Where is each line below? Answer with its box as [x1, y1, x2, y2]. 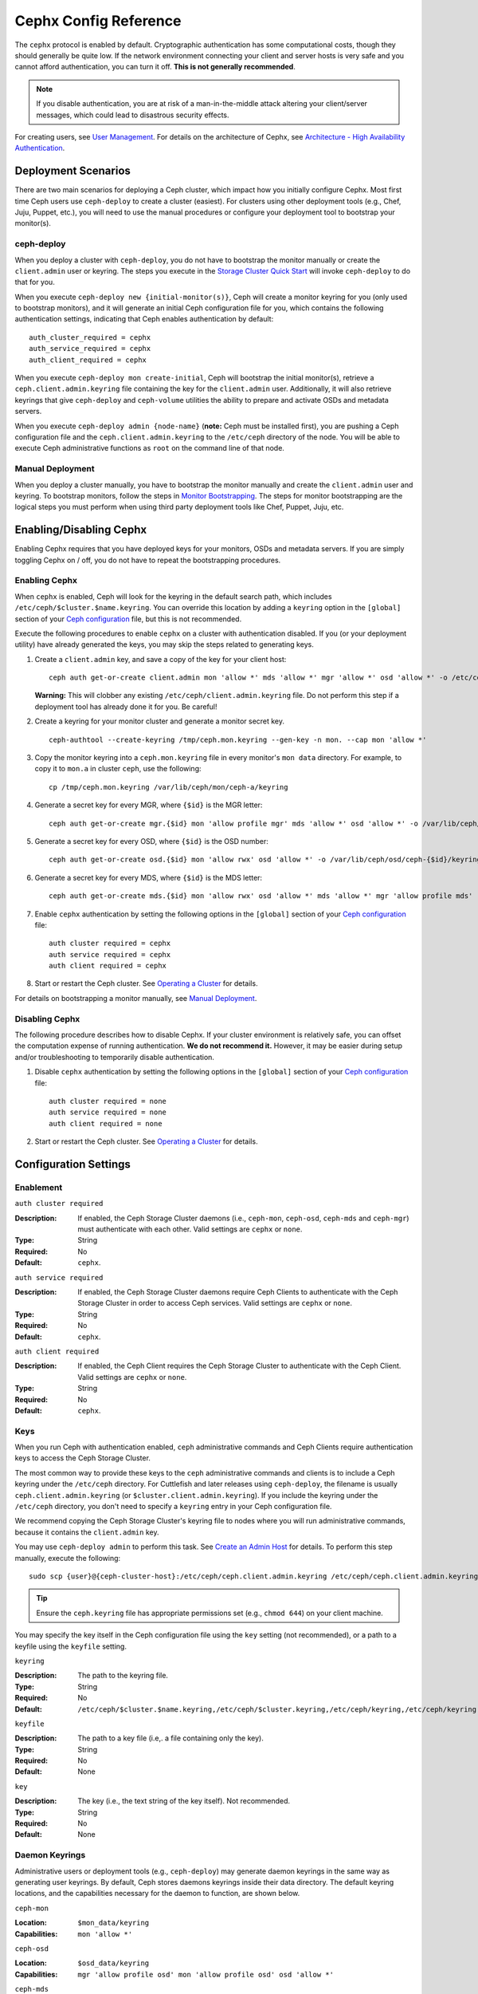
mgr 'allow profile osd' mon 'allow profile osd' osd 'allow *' [77, 1970, 335, 1979]
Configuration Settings [14, 1157, 131, 1171]
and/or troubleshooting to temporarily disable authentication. [14, 1052, 215, 1062]
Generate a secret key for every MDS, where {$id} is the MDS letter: [34, 873, 263, 882]
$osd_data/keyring [77, 1959, 150, 1968]
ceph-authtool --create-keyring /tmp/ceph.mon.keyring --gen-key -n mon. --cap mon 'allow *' [49, 735, 427, 744]
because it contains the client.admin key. [14, 1527, 159, 1537]
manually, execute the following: [14, 1553, 121, 1562]
